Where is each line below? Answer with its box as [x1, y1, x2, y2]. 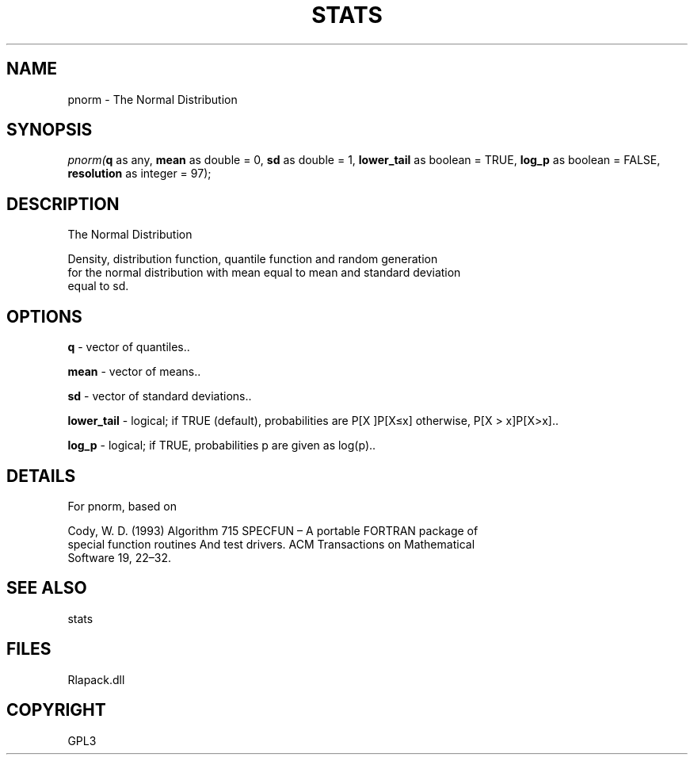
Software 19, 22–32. [67, 550, 171, 564]
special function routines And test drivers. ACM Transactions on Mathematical [67, 537, 475, 551]
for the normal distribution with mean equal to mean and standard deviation [67, 266, 461, 280]
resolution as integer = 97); [67, 166, 212, 181]
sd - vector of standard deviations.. [67, 389, 252, 403]
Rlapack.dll [67, 672, 125, 686]
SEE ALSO [6, 578, 87, 598]
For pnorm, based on [67, 499, 177, 513]
